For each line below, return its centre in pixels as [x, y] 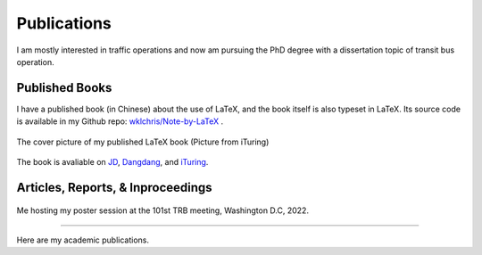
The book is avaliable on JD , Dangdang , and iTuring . [112, 162]
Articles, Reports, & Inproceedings [115, 187]
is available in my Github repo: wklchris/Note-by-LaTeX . [120, 121]
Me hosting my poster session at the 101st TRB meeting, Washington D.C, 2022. [163, 210]
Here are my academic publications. [83, 240]
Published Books [64, 88]
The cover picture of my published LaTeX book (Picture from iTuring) [143, 142]
